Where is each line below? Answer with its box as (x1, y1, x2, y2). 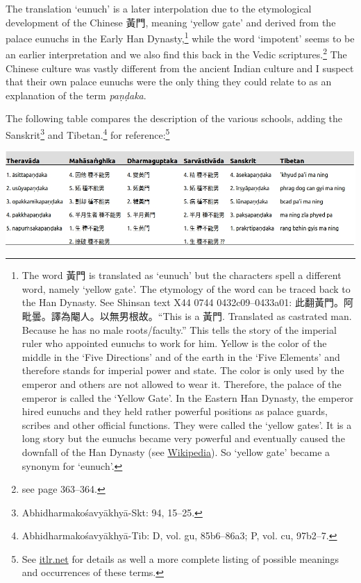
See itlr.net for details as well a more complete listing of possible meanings (22, 551, 339, 566)
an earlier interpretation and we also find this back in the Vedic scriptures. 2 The (6, 45, 347, 62)
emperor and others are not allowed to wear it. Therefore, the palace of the (22, 376, 342, 391)
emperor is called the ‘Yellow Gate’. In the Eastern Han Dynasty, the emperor (22, 390, 354, 405)
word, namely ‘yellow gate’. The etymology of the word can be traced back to (22, 281, 351, 296)
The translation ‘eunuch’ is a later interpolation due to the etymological (6, 1, 312, 15)
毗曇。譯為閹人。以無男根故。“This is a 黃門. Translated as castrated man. (22, 308, 352, 323)
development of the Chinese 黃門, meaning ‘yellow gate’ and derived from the (6, 15, 336, 29)
